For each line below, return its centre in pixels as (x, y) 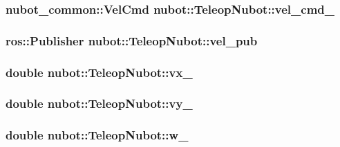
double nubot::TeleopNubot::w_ (97, 135)
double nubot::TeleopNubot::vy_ (99, 103)
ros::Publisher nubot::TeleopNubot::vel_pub (132, 40)
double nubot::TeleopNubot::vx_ (99, 72)
